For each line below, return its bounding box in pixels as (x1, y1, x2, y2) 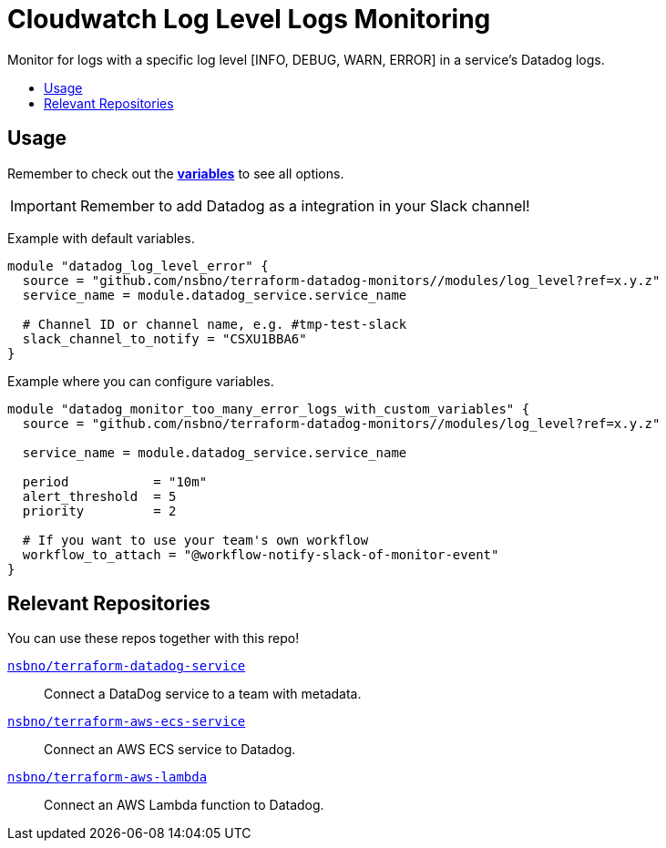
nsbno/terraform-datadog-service (7, 659, 246, 674)
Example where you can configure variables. (7, 373, 274, 389)
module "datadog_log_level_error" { (7, 258, 269, 273)
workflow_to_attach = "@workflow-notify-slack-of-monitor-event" (22, 547, 499, 562)
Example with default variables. (7, 230, 195, 246)
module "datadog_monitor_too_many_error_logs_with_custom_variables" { (7, 401, 530, 416)
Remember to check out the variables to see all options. (7, 165, 344, 181)
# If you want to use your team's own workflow (22, 532, 369, 547)
